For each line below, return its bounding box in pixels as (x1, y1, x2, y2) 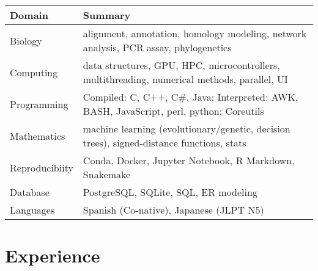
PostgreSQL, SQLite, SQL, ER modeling (83, 185, 257, 199)
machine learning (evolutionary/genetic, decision (83, 121, 290, 135)
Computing (10, 65, 58, 79)
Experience (5, 243, 100, 268)
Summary (83, 8, 131, 22)
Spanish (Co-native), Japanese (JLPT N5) (83, 203, 264, 217)
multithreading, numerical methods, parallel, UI (83, 72, 288, 86)
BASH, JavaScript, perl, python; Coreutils (83, 104, 264, 118)
